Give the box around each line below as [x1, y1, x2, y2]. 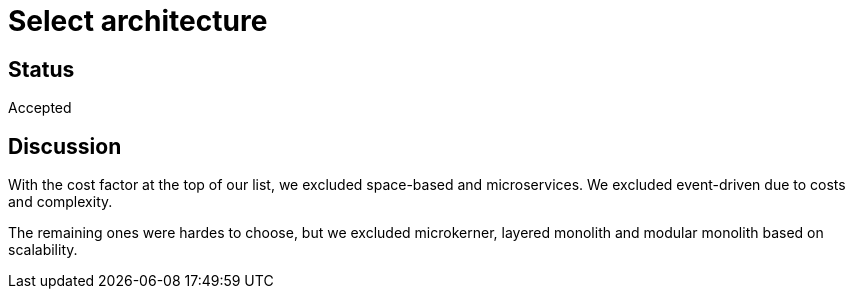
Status [8, 56, 75, 82]
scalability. [8, 241, 78, 259]
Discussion [8, 133, 122, 159]
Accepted [8, 99, 72, 117]
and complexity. [8, 193, 113, 211]
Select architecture [8, 4, 268, 38]
